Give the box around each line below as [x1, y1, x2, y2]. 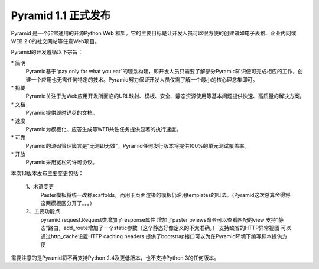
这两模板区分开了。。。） [40, 199, 95, 206]
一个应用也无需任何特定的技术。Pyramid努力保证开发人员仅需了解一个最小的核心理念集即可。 [30, 76, 258, 83]
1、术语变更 [25, 183, 54, 190]
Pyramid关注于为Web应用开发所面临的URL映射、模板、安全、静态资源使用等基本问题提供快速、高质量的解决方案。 [25, 92, 305, 100]
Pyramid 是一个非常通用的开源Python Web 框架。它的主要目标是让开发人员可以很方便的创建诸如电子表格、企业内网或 [11, 30, 297, 37]
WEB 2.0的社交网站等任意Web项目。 [11, 37, 100, 44]
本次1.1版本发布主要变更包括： [11, 169, 84, 177]
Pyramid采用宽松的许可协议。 [25, 158, 98, 166]
